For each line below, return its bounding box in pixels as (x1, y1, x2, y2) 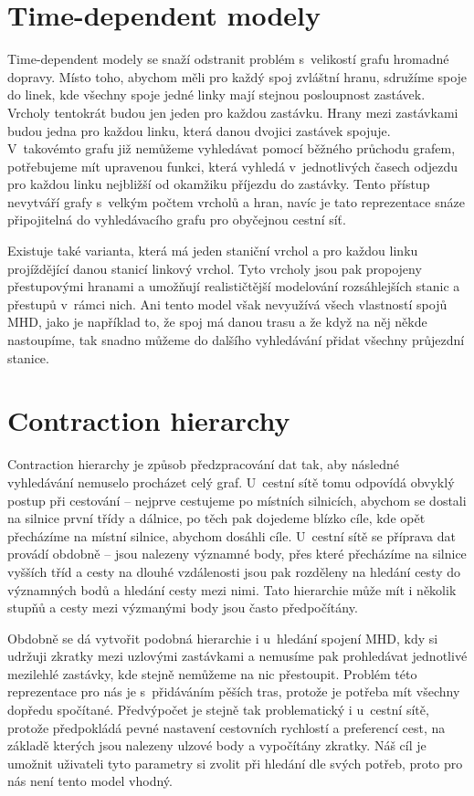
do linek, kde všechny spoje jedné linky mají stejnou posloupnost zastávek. (7, 85, 426, 104)
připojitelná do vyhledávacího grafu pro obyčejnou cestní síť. (7, 210, 346, 229)
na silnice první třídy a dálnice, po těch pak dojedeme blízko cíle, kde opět (7, 508, 426, 528)
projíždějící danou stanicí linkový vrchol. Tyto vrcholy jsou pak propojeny (7, 258, 422, 278)
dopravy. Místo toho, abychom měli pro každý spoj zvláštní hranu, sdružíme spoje (7, 67, 468, 86)
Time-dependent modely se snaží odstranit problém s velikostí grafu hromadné (7, 49, 449, 68)
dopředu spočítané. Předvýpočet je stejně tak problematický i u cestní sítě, (7, 700, 429, 719)
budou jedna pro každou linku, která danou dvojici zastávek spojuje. (7, 120, 391, 140)
